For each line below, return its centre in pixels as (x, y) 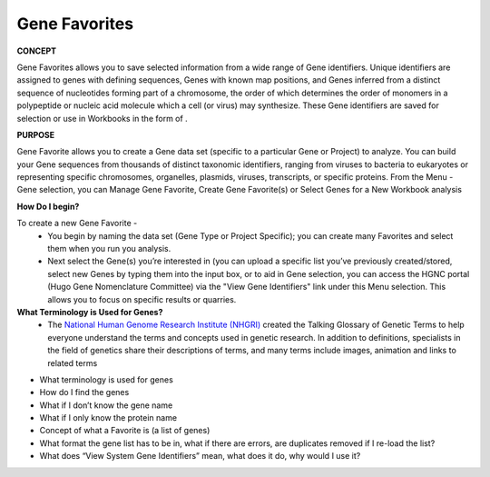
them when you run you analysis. (109, 249)
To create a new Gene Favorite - (77, 224)
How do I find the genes (84, 393)
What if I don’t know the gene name (106, 405)
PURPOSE (36, 134)
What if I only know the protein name (108, 418)
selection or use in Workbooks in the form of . (102, 118)
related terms (73, 363)
